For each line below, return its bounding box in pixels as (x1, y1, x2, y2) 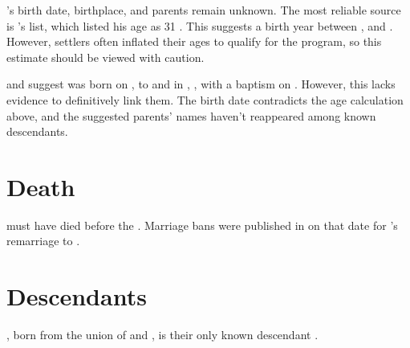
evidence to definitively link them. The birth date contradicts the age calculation (6, 91, 404, 108)
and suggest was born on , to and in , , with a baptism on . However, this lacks (6, 76, 396, 92)
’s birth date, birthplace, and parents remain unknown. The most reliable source (6, 2, 401, 18)
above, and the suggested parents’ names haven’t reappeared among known (6, 107, 376, 124)
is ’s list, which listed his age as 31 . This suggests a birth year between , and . (6, 17, 393, 34)
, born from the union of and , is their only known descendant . (6, 326, 319, 343)
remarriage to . (6, 232, 80, 249)
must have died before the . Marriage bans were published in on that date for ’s (6, 216, 398, 233)
